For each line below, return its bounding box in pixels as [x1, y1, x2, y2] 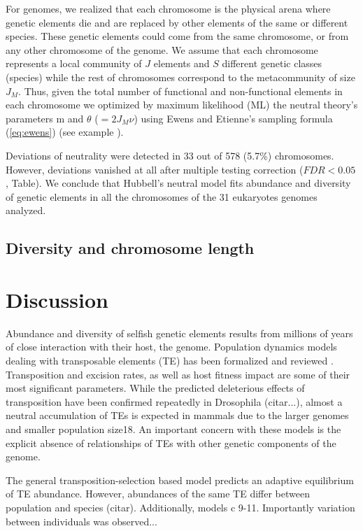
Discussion [6, 285, 108, 313]
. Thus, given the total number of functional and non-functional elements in [18, 83, 343, 98]
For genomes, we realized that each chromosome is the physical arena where [6, 1, 331, 15]
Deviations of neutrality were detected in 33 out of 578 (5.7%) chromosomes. [6, 148, 334, 162]
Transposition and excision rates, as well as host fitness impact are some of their [6, 367, 350, 381]
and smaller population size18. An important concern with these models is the [6, 421, 341, 436]
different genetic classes [222, 56, 322, 71]
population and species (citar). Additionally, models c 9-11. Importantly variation [6, 500, 355, 514]
